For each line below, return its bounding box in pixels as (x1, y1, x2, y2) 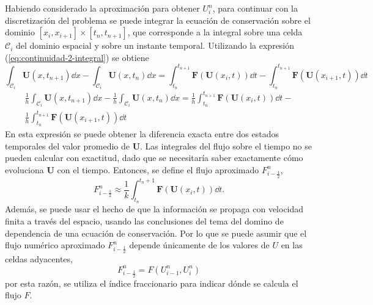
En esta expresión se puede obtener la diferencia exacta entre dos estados (5, 127, 279, 140)
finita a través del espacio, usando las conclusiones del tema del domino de (5, 215, 284, 228)
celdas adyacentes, (5, 253, 73, 265)
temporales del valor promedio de (5, 139, 130, 152)
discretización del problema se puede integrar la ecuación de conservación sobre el (5, 13, 311, 26)
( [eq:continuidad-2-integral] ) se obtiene (5, 51, 149, 63)
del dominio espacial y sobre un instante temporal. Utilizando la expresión (15, 39, 295, 52)
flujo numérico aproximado (5, 239, 105, 251)
